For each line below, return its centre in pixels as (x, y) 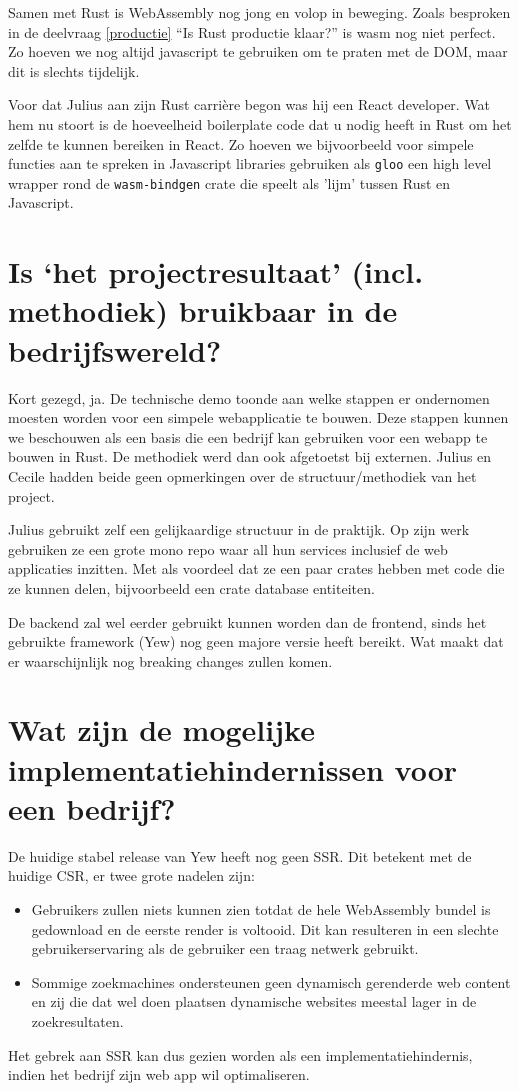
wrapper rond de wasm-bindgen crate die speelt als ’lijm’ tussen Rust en (229, 182)
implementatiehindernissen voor (233, 768)
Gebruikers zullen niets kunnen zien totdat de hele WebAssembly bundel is (261, 908)
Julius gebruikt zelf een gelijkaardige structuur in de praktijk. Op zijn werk (239, 529)
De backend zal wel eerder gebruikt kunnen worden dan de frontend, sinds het (247, 621)
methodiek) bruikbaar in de (203, 310)
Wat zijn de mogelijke (161, 729)
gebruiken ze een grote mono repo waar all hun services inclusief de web (228, 548)
